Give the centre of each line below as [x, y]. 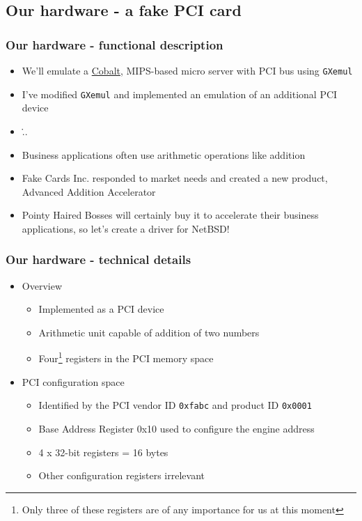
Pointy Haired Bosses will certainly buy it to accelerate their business [170, 215]
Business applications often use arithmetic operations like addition [164, 154]
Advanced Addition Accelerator [89, 191]
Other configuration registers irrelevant [121, 475]
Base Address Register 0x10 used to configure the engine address [176, 428]
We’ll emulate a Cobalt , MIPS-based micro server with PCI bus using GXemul [187, 70]
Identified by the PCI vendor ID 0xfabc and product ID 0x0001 [175, 405]
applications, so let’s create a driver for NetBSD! [126, 228]
